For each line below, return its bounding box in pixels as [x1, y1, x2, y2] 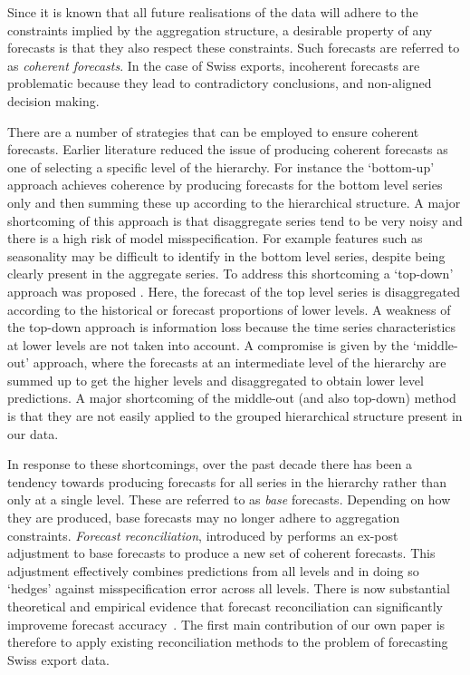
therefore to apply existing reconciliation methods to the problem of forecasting [7, 632, 448, 651]
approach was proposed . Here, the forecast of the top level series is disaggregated [7, 281, 461, 300]
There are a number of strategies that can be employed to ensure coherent [7, 122, 419, 141]
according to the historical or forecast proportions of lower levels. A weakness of [7, 299, 451, 318]
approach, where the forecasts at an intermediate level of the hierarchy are [33, 353, 446, 372]
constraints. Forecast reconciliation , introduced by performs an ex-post [7, 525, 398, 544]
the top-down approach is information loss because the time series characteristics [7, 318, 456, 337]
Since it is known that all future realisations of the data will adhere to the [7, 3, 418, 21]
